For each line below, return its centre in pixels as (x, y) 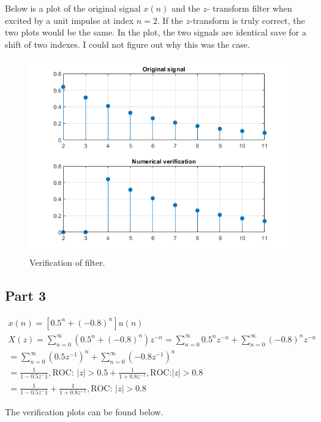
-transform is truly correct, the (247, 20)
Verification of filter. (67, 262)
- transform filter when (249, 8)
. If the (170, 20)
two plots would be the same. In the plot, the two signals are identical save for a (156, 32)
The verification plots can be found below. (84, 411)
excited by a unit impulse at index (70, 20)
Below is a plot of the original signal (73, 8)
